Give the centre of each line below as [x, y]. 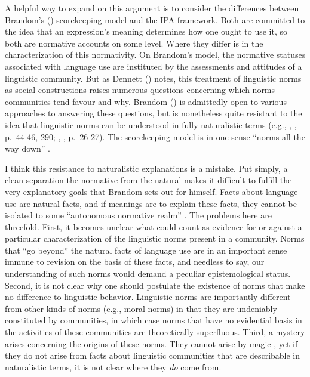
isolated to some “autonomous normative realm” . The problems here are [138, 215]
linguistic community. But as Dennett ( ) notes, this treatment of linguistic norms [153, 78]
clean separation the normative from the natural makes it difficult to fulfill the [148, 180]
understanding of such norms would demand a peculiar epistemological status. [148, 274]
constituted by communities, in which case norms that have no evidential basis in [154, 320]
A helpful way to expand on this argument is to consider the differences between [152, 8]
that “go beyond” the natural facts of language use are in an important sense [146, 250]
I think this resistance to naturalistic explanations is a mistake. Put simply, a [146, 168]
